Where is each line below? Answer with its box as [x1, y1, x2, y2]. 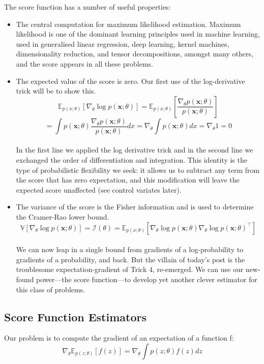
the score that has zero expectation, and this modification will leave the [16, 174, 240, 185]
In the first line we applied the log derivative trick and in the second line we [16, 144, 253, 155]
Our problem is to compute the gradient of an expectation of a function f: [4, 332, 234, 343]
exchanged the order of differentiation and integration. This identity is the [16, 155, 247, 165]
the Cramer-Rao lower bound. [16, 211, 109, 222]
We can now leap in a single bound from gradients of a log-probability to [16, 244, 244, 255]
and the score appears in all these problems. [16, 58, 153, 69]
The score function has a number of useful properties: [4, 2, 171, 12]
